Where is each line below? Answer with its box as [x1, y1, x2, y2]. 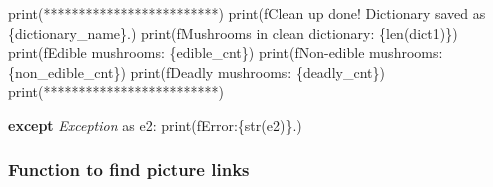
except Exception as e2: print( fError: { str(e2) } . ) [8, 114, 302, 135]
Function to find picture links [8, 157, 250, 182]
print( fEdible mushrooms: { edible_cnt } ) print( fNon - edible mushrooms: [8, 42, 443, 63]
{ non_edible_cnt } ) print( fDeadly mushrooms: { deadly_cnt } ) [8, 61, 385, 82]
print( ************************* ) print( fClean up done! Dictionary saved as [8, 3, 486, 23]
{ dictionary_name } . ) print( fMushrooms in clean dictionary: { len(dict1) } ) [8, 22, 458, 43]
